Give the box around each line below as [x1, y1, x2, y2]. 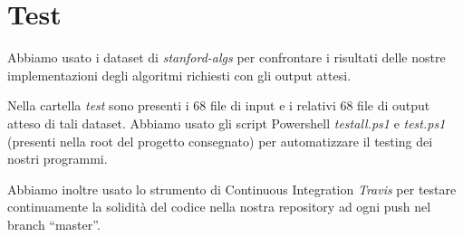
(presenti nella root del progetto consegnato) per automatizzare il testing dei [7, 131, 433, 150]
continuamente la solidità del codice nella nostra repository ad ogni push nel [7, 197, 431, 216]
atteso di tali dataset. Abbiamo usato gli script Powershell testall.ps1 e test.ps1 [7, 113, 446, 132]
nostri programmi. [7, 149, 108, 168]
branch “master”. [7, 214, 101, 233]
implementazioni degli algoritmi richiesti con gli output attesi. [7, 65, 352, 84]
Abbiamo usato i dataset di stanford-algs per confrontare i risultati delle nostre [7, 48, 446, 67]
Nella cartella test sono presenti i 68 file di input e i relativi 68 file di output [7, 96, 430, 115]
